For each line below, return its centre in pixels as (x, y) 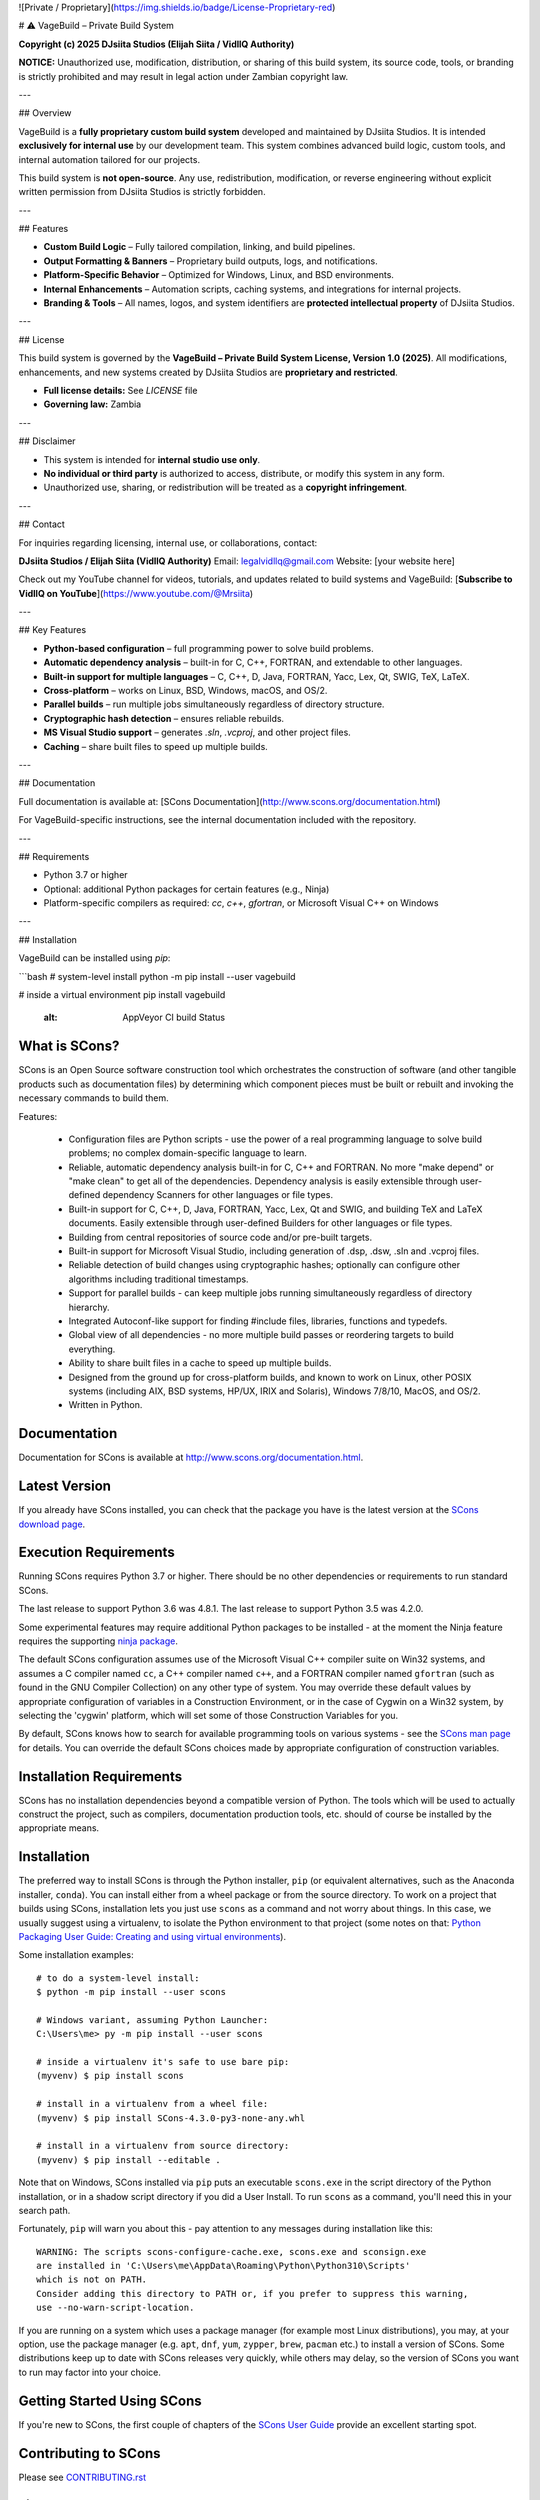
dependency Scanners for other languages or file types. (218, 1195)
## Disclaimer (47, 441)
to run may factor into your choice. (90, 2372)
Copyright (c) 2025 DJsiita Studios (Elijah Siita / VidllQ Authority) (156, 44)
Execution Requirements (96, 1552)
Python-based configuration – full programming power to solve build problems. (208, 648)
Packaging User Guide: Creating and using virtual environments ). (152, 1936)
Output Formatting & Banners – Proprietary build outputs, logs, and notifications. (211, 261)
